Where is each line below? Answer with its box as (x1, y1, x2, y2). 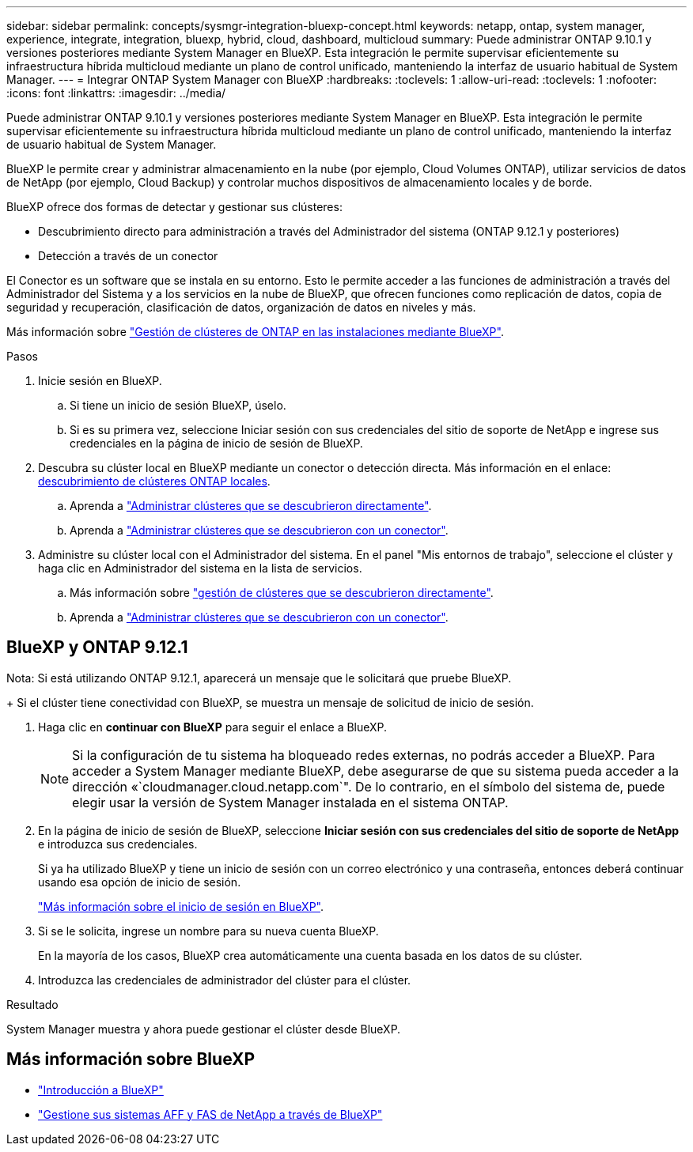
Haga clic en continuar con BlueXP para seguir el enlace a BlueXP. (38, 720, 388, 734)
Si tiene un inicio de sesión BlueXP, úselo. (70, 398, 286, 412)
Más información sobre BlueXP (6, 1049, 256, 1070)
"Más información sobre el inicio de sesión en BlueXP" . (38, 899, 324, 913)
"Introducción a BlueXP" (38, 1082, 164, 1097)
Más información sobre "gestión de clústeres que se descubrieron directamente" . (70, 586, 494, 599)
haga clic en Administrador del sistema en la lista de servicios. (38, 561, 362, 575)
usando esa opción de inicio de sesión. (38, 874, 241, 889)
